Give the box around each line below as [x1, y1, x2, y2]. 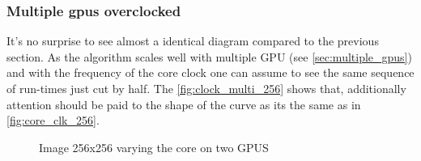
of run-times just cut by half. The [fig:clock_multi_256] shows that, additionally [6, 80, 406, 96]
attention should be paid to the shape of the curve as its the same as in [6, 95, 361, 112]
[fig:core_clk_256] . [6, 112, 100, 129]
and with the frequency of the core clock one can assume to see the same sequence [6, 64, 415, 81]
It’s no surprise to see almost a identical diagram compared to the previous [6, 32, 379, 49]
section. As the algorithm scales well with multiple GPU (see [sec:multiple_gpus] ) [6, 48, 412, 65]
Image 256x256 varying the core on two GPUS [39, 138, 269, 155]
